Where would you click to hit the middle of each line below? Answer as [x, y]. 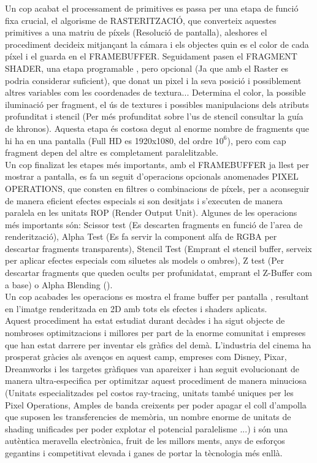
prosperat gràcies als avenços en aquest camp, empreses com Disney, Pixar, [146, 357]
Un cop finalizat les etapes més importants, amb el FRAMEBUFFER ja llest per [157, 164]
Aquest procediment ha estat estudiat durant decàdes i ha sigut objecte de [145, 320]
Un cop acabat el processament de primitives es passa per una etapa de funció [152, 8]
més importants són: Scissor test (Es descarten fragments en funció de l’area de [154, 224]
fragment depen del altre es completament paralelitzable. [112, 152]
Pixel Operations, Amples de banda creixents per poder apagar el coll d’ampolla [156, 404]
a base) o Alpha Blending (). [59, 284]
